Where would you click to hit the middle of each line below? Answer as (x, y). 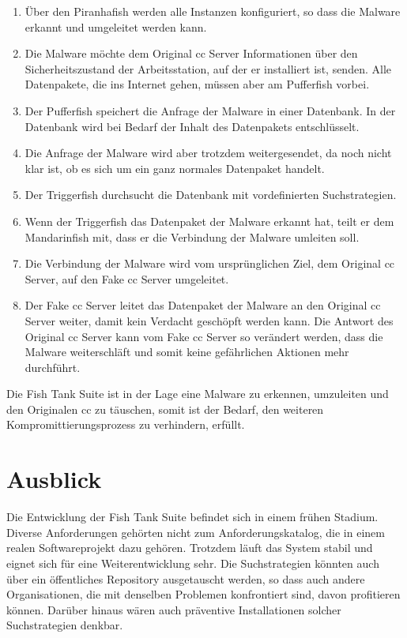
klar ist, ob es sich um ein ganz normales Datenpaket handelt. (175, 168)
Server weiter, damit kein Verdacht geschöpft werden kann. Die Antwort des (209, 320)
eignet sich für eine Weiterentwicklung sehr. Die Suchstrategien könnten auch (193, 563)
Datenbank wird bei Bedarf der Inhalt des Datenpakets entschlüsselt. (192, 126)
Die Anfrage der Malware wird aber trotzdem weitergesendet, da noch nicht (208, 153)
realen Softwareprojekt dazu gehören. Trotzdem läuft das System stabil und (190, 548)
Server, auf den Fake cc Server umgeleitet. (127, 278)
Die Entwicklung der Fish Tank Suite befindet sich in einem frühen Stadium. (192, 517)
